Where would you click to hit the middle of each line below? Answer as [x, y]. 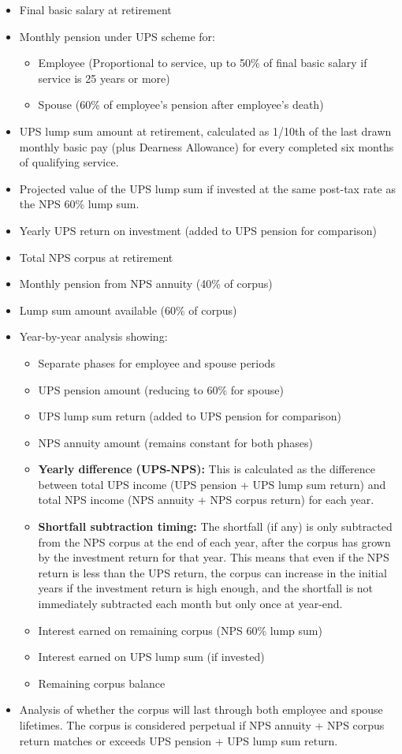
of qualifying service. [69, 162]
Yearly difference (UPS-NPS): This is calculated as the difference [207, 469]
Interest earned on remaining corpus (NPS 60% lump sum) [180, 630]
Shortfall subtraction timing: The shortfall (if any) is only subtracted [215, 526]
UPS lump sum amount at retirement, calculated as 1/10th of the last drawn [205, 131]
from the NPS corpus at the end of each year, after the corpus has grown [214, 541]
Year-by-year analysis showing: [93, 336]
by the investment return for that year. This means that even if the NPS [214, 557]
